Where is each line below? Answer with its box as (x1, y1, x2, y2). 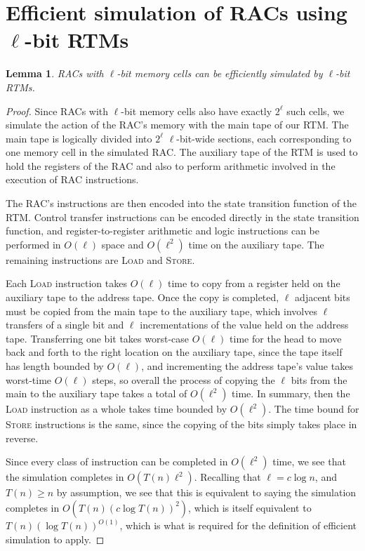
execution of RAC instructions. (6, 172, 139, 187)
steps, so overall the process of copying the (92, 372, 275, 387)
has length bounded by (6, 359, 104, 373)
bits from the (291, 372, 347, 387)
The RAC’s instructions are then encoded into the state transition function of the (6, 196, 357, 211)
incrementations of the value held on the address (140, 317, 349, 332)
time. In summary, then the (232, 386, 350, 401)
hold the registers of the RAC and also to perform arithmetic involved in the (6, 158, 336, 173)
